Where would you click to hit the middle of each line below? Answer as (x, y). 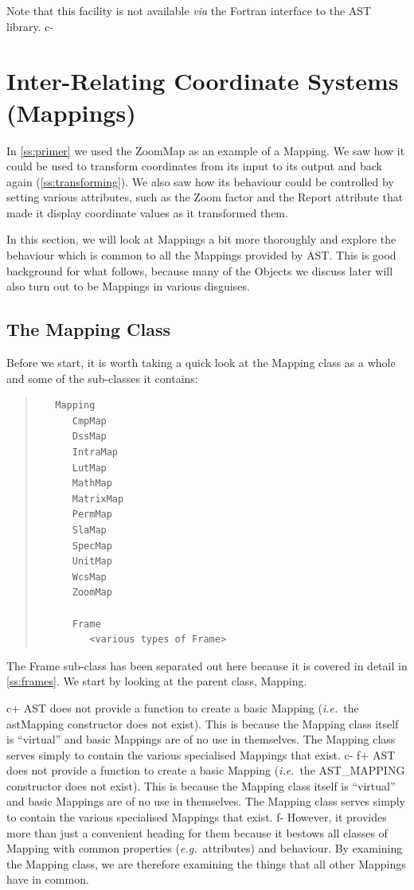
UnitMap (92, 562)
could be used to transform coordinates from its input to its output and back (194, 166)
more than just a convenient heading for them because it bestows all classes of (197, 832)
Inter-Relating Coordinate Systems (203, 81)
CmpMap (89, 421)
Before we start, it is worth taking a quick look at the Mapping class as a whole (201, 363)
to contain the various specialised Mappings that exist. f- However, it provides (197, 817)
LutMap (89, 468)
